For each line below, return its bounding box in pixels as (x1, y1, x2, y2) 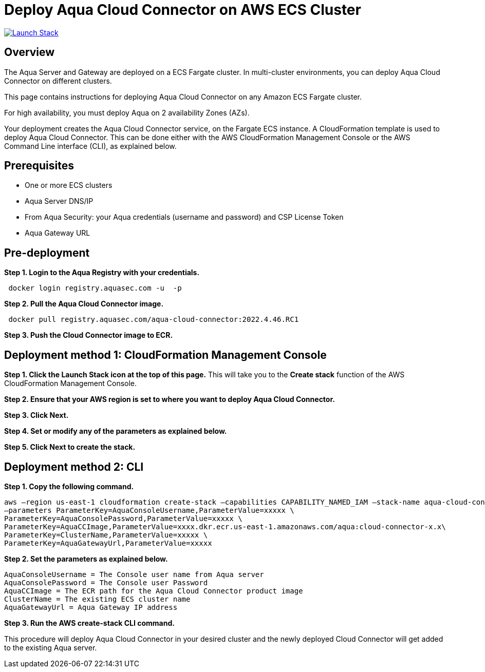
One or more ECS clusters (25, 181, 113, 190)
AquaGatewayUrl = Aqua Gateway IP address (4, 603, 178, 611)
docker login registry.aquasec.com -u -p (8, 284, 182, 293)
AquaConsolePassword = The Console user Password (4, 578, 208, 587)
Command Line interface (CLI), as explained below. (4, 141, 177, 150)
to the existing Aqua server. (4, 643, 97, 652)
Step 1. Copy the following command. (4, 482, 134, 491)
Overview (4, 46, 55, 59)
